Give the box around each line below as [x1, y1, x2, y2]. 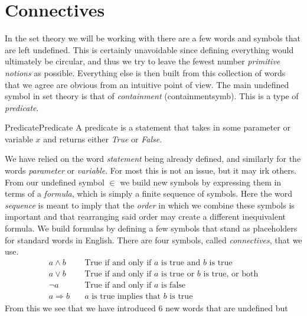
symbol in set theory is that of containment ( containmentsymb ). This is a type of [5, 90, 299, 102]
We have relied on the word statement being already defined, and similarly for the [5, 152, 301, 165]
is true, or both [203, 269, 259, 278]
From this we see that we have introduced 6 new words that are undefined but [5, 301, 288, 314]
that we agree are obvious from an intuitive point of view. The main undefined [5, 78, 289, 90]
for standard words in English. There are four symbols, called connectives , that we [5, 233, 302, 246]
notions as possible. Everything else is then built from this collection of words [5, 66, 286, 79]
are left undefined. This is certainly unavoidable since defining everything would [5, 43, 294, 56]
